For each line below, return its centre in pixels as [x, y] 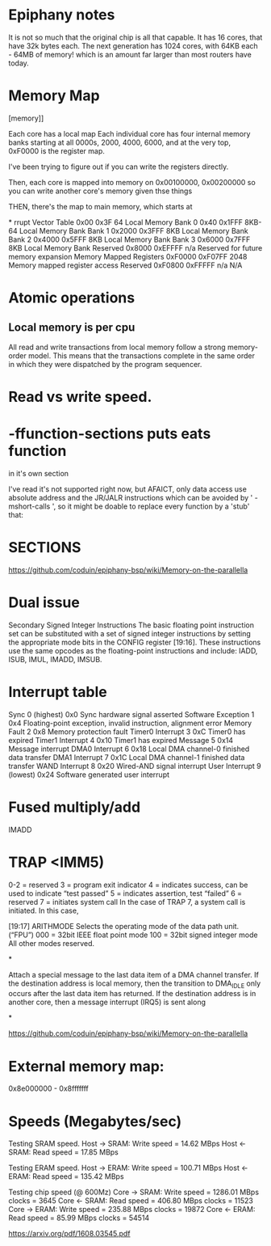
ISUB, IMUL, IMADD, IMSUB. [55, 659]
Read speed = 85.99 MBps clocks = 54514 [79, 1218]
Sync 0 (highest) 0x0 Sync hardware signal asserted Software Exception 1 [131, 714]
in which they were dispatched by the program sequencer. [105, 364]
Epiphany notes [62, 15]
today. [19, 63]
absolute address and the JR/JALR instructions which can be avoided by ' [131, 498]
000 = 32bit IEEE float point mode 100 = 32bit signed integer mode [147, 935]
